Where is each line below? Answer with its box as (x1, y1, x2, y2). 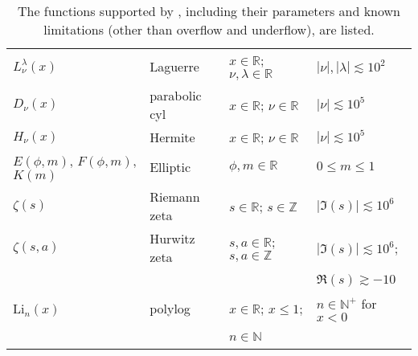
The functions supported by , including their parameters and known (17, 2, 401, 20)
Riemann (150, 187, 200, 206)
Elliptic (150, 158, 191, 176)
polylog (150, 299, 191, 317)
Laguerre (150, 56, 199, 76)
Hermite (150, 128, 195, 146)
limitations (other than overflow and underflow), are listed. (43, 20, 375, 39)
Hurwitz (150, 229, 195, 248)
